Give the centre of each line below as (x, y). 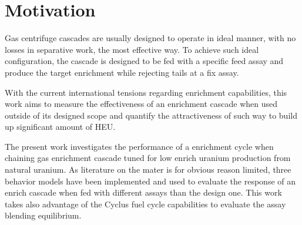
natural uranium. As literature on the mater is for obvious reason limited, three (148, 169)
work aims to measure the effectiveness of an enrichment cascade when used (141, 104)
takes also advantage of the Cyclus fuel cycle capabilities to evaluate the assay (145, 204)
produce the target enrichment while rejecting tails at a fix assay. (122, 72)
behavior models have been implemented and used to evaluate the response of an (150, 181)
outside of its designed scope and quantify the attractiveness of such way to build (151, 115)
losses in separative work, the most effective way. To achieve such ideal (132, 49)
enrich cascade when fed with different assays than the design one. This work (143, 192)
